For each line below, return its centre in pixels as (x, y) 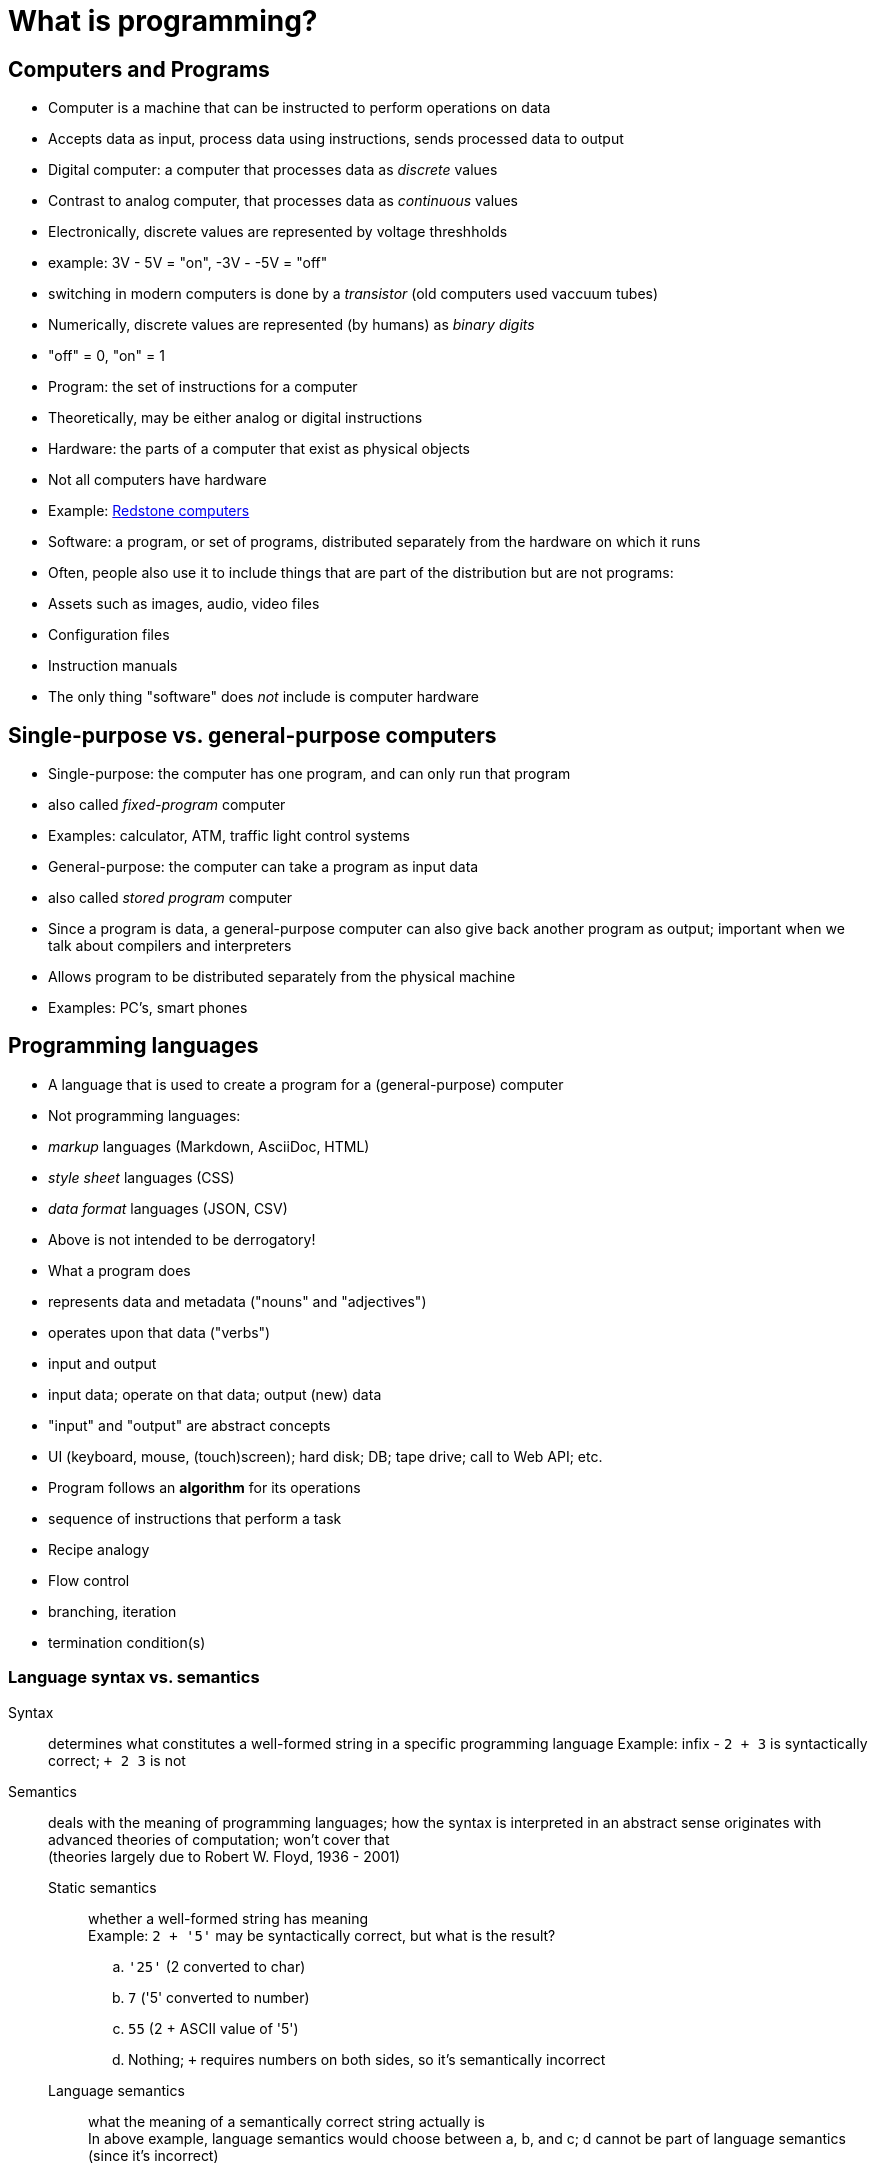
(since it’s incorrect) (153, 2155)
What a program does (119, 1270)
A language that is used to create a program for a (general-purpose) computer (306, 1084)
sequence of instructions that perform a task (195, 1518)
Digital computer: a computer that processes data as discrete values (273, 170)
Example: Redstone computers (149, 511)
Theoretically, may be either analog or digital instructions (235, 418)
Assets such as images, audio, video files (184, 604)
